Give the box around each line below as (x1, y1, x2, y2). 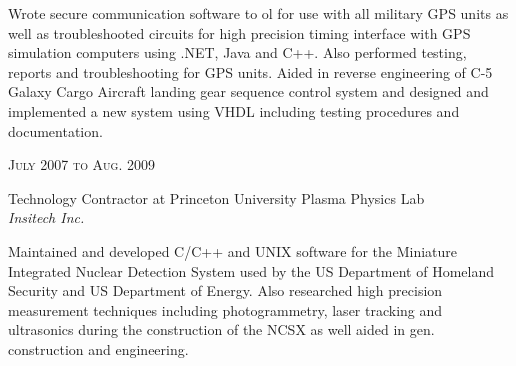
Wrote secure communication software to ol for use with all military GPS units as (8, 3, 509, 23)
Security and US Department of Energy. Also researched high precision (8, 280, 443, 301)
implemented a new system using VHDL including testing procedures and (8, 100, 460, 121)
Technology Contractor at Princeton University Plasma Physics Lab (8, 187, 425, 208)
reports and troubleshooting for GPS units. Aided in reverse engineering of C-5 (8, 61, 493, 82)
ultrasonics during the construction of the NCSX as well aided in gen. (8, 319, 435, 340)
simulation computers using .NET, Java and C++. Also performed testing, (8, 42, 467, 63)
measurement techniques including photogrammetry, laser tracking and (8, 299, 443, 320)
